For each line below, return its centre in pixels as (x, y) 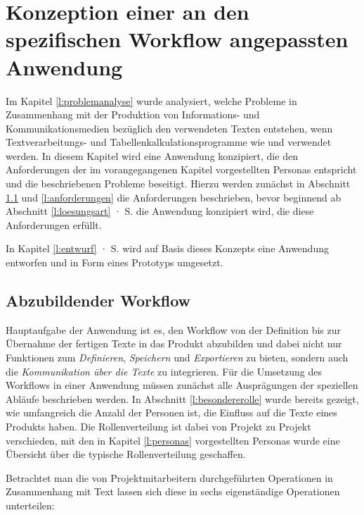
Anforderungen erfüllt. (54, 224)
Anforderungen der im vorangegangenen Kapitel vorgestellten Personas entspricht (181, 169)
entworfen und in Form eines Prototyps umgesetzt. (115, 262)
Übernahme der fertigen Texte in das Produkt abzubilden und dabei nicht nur (174, 343)
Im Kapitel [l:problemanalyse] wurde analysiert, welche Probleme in (151, 100)
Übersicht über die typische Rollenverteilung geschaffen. (126, 454)
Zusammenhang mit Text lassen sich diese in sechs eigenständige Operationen (173, 491)
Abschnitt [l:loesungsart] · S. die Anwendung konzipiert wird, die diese (160, 211)
